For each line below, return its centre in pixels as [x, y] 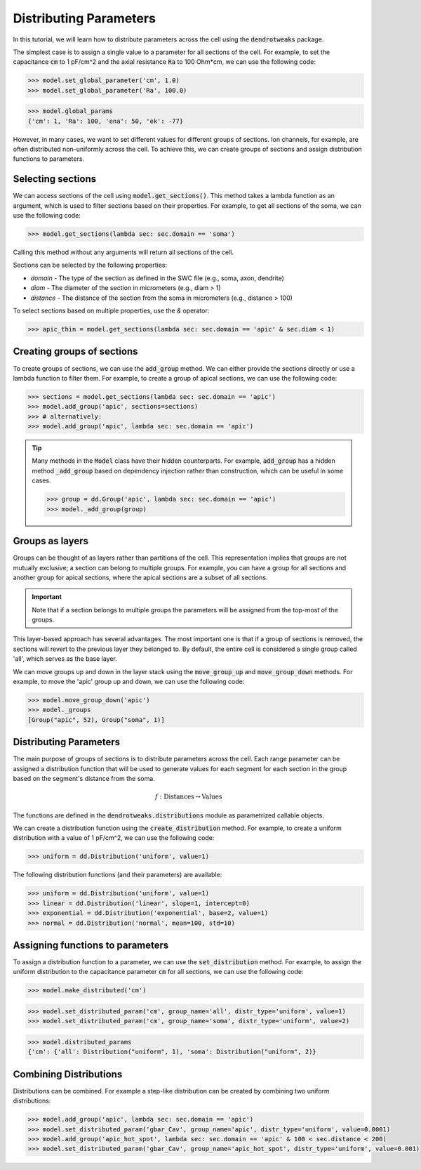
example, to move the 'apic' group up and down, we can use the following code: [129, 682]
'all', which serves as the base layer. [65, 659]
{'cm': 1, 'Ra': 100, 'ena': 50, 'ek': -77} [106, 121]
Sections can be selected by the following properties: [90, 265]
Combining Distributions [68, 1074]
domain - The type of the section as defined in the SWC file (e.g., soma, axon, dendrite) [157, 278]
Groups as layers [51, 541]
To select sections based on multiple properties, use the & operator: [111, 311]
